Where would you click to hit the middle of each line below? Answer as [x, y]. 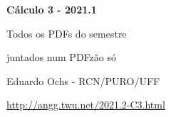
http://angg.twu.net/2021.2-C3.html [86, 105]
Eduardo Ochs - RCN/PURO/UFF [83, 80]
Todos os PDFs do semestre [67, 33]
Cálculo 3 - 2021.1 [52, 9]
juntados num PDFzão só [61, 57]
